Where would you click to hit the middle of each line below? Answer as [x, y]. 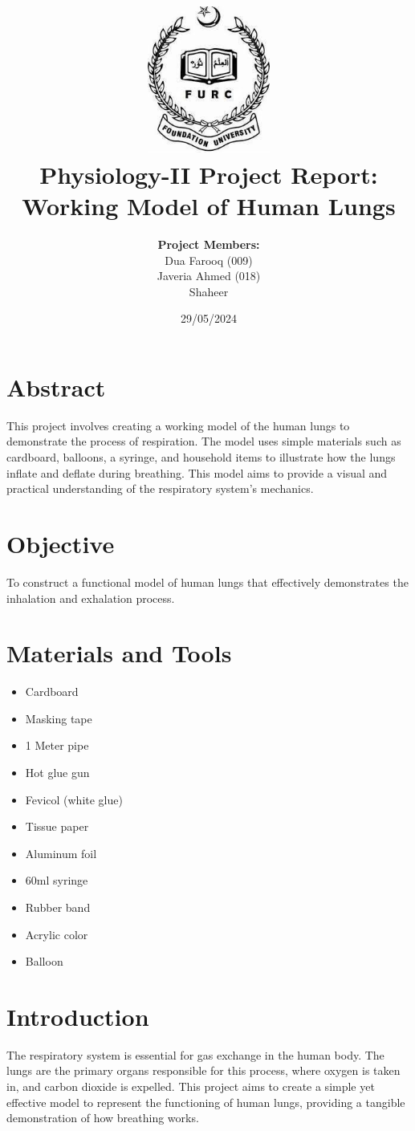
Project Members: [209, 244]
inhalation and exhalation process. [91, 598]
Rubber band [58, 907]
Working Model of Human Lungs [209, 205]
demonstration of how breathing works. [103, 1118]
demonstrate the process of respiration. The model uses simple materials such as [204, 441]
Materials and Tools [119, 653]
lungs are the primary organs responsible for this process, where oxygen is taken [203, 1070]
